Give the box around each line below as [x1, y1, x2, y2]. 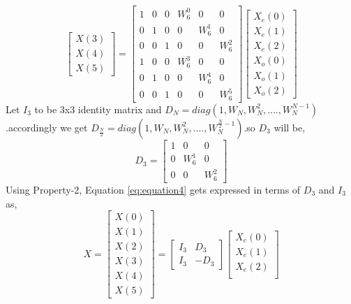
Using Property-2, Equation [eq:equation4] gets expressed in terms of [6, 182, 301, 196]
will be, [274, 120, 306, 134]
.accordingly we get [6, 120, 88, 134]
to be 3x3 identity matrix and [34, 101, 162, 116]
